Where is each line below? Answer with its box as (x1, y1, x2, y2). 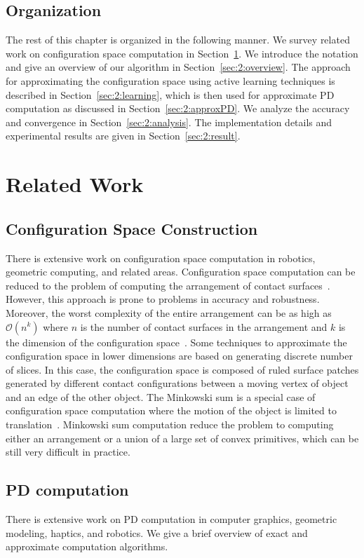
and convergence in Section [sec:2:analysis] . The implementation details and (6, 114, 332, 129)
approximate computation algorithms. (6, 539, 168, 554)
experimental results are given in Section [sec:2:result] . (6, 128, 241, 143)
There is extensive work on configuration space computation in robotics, (6, 250, 316, 265)
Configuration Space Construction (6, 217, 258, 239)
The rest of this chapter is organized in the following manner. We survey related (6, 32, 350, 47)
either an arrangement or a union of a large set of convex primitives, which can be (6, 430, 359, 445)
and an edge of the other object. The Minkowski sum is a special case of (6, 389, 316, 404)
